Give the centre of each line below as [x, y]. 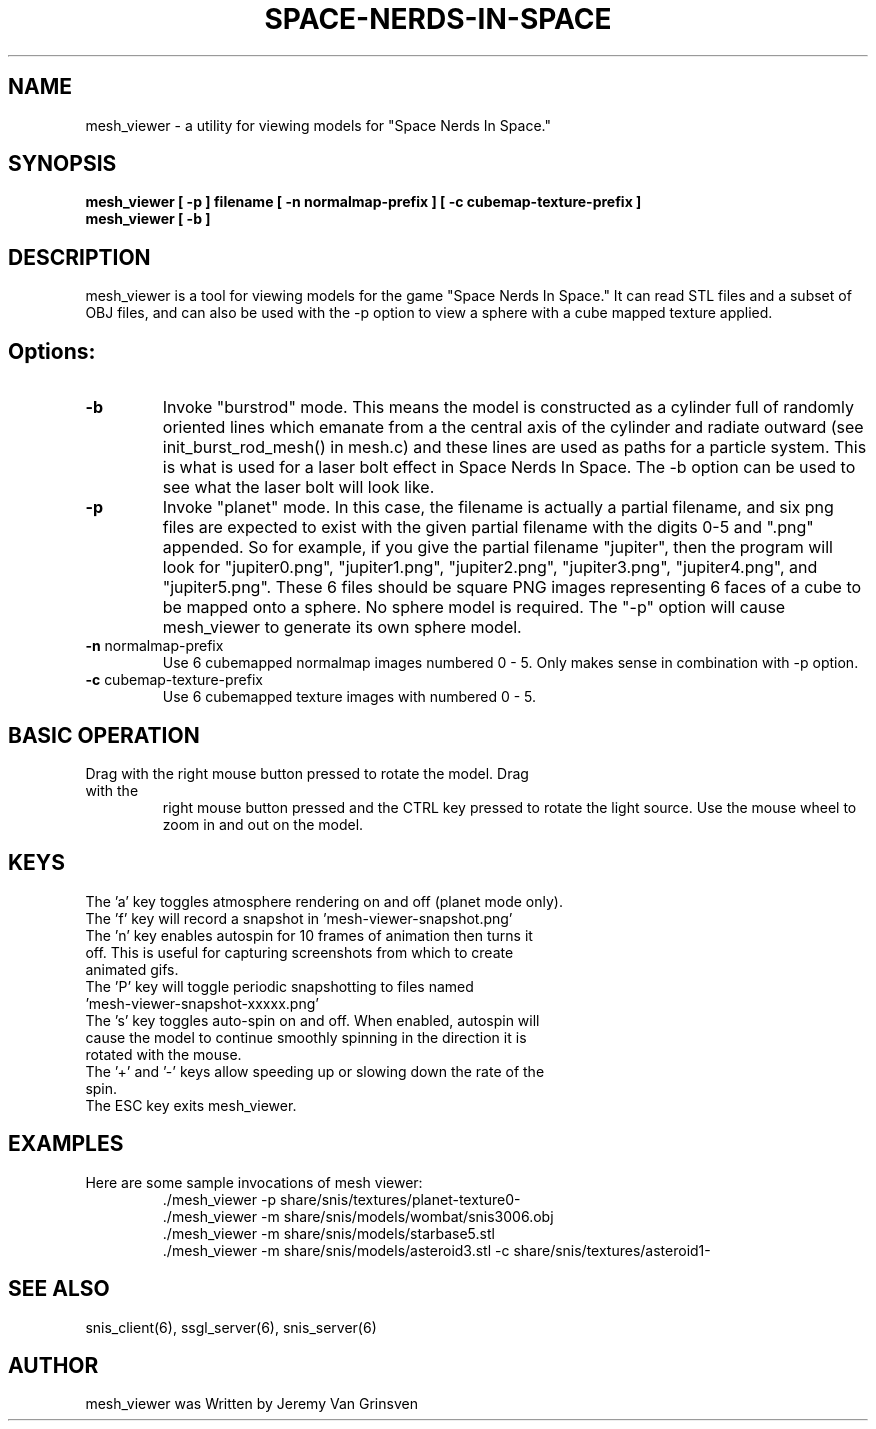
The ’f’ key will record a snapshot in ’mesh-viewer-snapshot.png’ [299, 918]
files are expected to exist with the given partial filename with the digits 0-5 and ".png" [488, 527]
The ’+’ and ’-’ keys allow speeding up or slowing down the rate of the [315, 1071]
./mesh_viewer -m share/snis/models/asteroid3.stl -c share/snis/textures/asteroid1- [436, 1250]
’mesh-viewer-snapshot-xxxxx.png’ [202, 1003]
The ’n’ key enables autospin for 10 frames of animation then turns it [309, 935]
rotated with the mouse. [163, 1054]
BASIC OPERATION [104, 735]
